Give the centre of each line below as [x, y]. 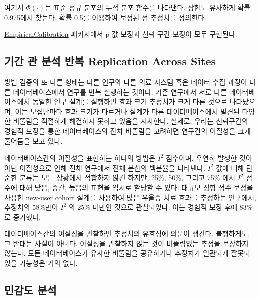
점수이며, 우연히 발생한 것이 [209, 158]
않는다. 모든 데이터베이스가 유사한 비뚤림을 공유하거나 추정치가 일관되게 [116, 253]
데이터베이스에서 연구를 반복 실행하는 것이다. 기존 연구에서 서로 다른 [120, 92]
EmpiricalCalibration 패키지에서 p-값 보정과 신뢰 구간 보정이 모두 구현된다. [121, 34]
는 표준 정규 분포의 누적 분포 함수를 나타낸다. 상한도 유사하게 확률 [148, 7]
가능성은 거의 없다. [48, 263]
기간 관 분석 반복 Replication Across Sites [110, 61]
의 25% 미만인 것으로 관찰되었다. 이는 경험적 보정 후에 [153, 207]
